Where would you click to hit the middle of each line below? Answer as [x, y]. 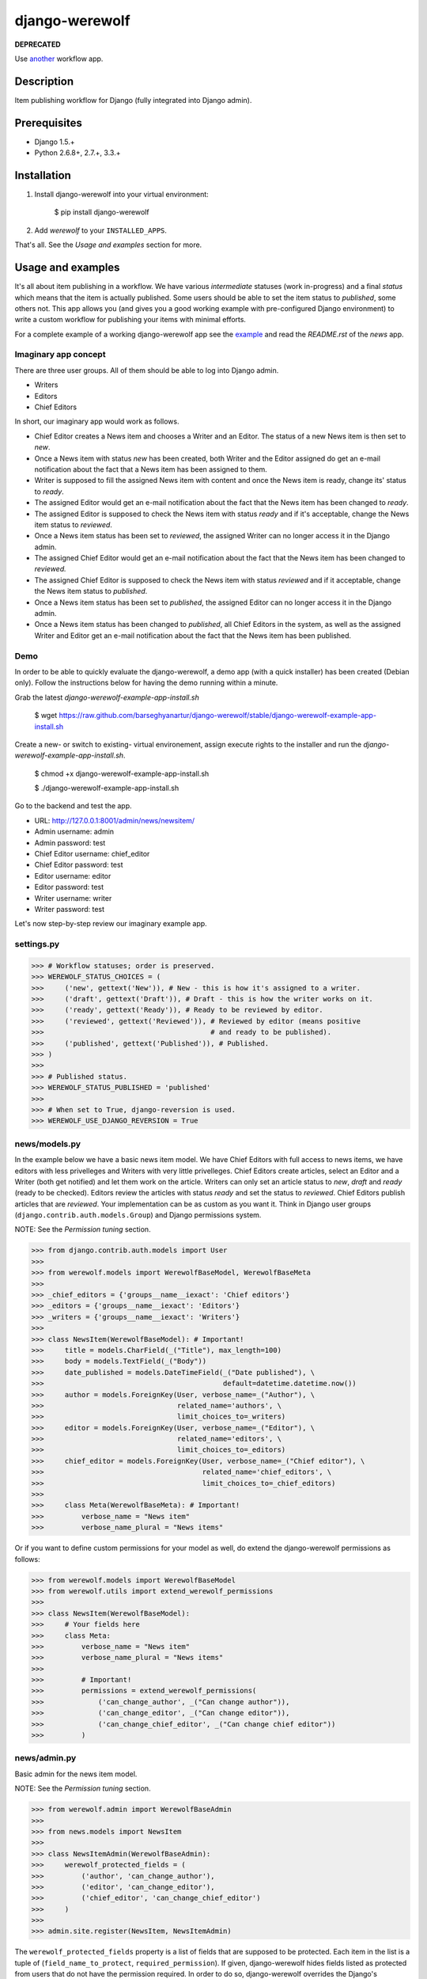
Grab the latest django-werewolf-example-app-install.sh [107, 697]
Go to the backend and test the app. [73, 806]
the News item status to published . [91, 591]
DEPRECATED [38, 44]
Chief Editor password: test [79, 865]
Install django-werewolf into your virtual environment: [121, 195]
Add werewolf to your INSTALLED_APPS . [101, 230]
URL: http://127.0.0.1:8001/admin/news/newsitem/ [115, 820]
